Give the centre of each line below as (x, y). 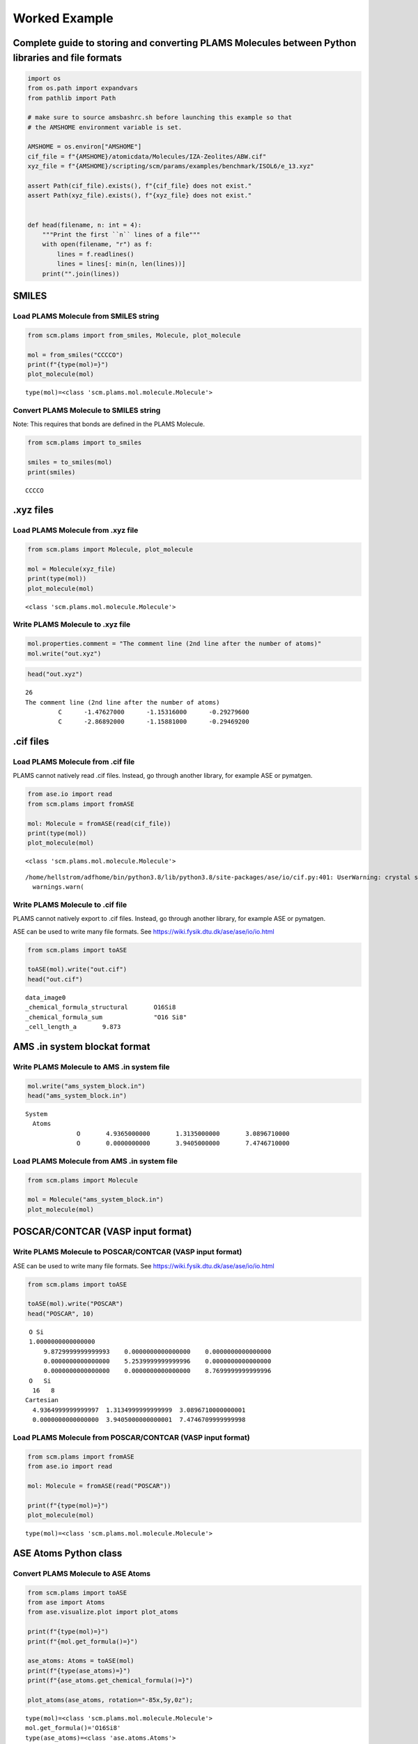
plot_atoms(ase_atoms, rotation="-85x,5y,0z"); (110, 1700)
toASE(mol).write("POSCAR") (75, 1304)
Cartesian (42, 1400)
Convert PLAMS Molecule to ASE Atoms (82, 1573)
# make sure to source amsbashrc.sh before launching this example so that (160, 118)
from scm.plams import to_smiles (85, 443)
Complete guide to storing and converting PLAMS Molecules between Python (185, 43)
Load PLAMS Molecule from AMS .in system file (95, 1161)
